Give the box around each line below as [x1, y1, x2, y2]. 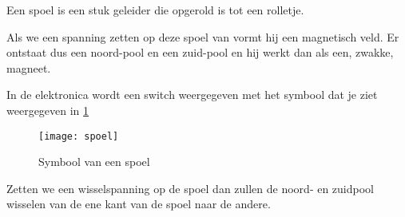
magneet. [6, 59, 51, 76]
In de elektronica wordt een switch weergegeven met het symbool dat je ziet [6, 86, 378, 103]
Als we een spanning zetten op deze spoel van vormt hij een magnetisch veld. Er [6, 28, 399, 45]
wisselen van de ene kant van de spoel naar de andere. [6, 195, 271, 212]
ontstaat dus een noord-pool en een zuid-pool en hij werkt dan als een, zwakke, [6, 44, 394, 61]
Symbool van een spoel [38, 153, 150, 170]
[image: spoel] [38, 130, 119, 142]
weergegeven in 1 [6, 101, 89, 118]
